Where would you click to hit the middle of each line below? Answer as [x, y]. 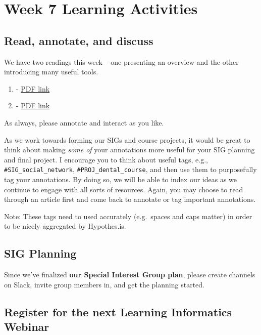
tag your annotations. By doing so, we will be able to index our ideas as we [121, 179]
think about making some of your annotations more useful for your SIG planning [129, 150]
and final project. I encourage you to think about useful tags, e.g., [106, 159]
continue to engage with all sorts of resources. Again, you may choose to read [124, 189]
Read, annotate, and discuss [79, 40]
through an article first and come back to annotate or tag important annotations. [130, 199]
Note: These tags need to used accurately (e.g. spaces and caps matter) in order [128, 216]
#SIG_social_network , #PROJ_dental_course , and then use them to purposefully [130, 169]
